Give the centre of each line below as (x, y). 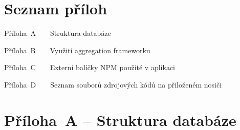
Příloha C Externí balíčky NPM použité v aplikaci (90, 67)
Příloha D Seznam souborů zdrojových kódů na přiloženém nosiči (113, 84)
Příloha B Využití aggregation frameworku (77, 50)
